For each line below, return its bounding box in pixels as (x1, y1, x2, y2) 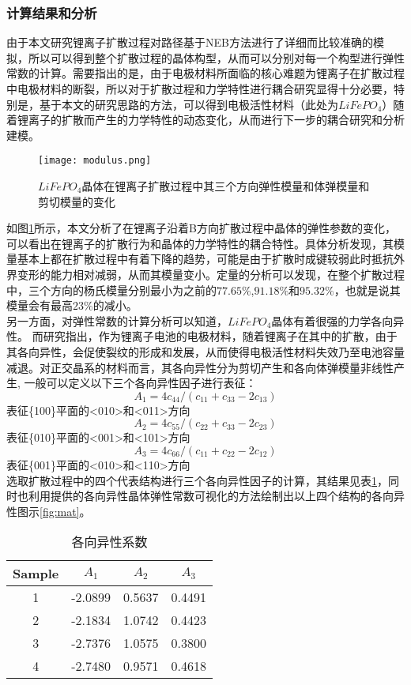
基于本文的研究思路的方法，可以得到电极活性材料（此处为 (39, 96, 338, 112)
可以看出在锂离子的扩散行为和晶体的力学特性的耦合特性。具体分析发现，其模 (6, 235, 405, 251)
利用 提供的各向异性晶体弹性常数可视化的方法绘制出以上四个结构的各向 (28, 487, 394, 504)
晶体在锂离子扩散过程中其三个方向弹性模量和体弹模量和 (81, 178, 370, 194)
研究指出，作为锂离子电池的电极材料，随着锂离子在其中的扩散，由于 (43, 328, 398, 344)
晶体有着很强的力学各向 (271, 312, 394, 329)
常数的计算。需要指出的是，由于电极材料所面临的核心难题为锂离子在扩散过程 (6, 65, 405, 81)
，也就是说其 (334, 281, 401, 298)
